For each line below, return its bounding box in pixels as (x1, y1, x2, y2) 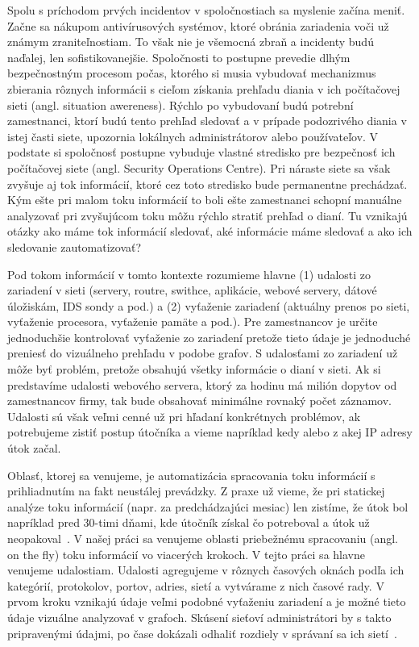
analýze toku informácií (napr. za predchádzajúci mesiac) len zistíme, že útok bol (7, 498, 409, 515)
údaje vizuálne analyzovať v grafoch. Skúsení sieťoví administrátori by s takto (7, 608, 392, 625)
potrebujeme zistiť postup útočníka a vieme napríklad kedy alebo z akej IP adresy (7, 424, 413, 440)
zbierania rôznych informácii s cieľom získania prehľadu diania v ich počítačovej (7, 80, 400, 97)
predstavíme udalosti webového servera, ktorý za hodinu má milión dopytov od (7, 376, 397, 393)
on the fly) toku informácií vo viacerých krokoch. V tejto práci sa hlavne (7, 545, 365, 562)
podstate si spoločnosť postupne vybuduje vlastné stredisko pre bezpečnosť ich (7, 144, 396, 161)
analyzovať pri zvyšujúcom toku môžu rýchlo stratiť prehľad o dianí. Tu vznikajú (7, 207, 408, 223)
